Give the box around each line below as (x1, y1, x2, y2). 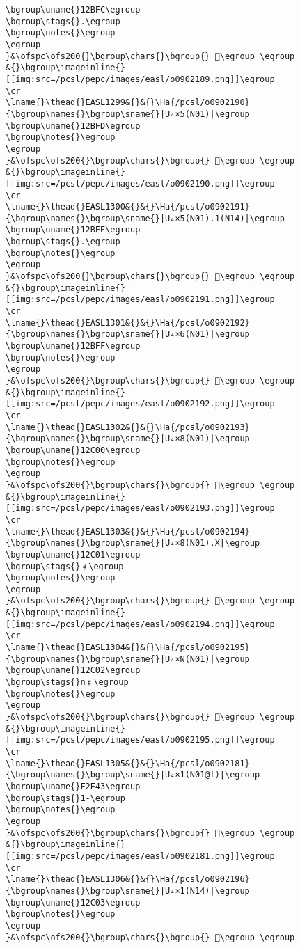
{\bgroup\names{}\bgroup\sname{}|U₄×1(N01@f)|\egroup (6, 770, 260, 780)
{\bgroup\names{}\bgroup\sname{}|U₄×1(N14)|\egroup (6, 885, 250, 896)
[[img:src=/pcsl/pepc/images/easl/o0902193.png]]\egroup (6, 503, 275, 514)
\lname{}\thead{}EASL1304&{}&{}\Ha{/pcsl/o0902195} (6, 642, 250, 653)
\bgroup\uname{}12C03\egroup (6, 897, 141, 908)
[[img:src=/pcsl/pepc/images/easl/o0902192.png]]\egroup (6, 399, 275, 409)
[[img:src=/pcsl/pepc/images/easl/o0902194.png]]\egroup (6, 619, 275, 629)
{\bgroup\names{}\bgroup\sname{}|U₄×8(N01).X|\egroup (6, 538, 260, 548)
